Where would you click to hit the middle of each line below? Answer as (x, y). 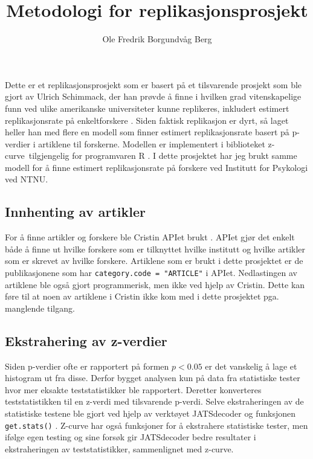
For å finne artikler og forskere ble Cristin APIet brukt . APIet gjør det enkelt (150, 237)
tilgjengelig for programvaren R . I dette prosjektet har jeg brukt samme (163, 156)
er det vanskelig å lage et (251, 366)
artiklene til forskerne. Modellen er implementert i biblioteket (152, 143)
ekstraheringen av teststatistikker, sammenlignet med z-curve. (119, 448)
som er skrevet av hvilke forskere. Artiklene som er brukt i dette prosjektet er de (154, 261)
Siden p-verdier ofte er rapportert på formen (87, 366)
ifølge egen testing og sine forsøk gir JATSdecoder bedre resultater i (131, 437)
